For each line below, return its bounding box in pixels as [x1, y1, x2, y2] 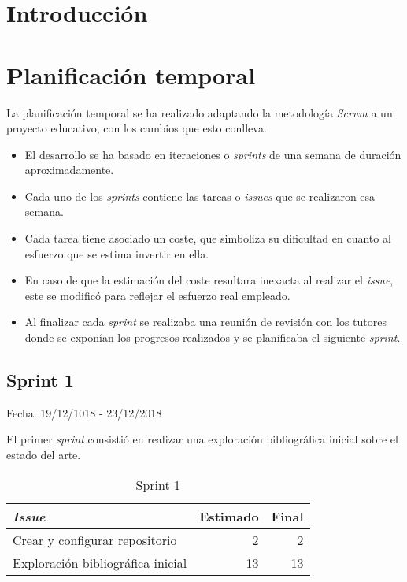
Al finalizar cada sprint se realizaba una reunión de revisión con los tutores [24, 313, 387, 330]
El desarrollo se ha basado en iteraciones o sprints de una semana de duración [24, 146, 401, 162]
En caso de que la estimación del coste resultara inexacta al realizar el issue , [24, 272, 394, 288]
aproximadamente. [24, 161, 114, 178]
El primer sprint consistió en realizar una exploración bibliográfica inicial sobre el [6, 431, 398, 447]
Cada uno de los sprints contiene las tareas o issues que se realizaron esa [24, 187, 376, 204]
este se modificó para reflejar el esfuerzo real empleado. [24, 287, 290, 303]
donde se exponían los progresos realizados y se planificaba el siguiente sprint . [24, 329, 401, 346]
